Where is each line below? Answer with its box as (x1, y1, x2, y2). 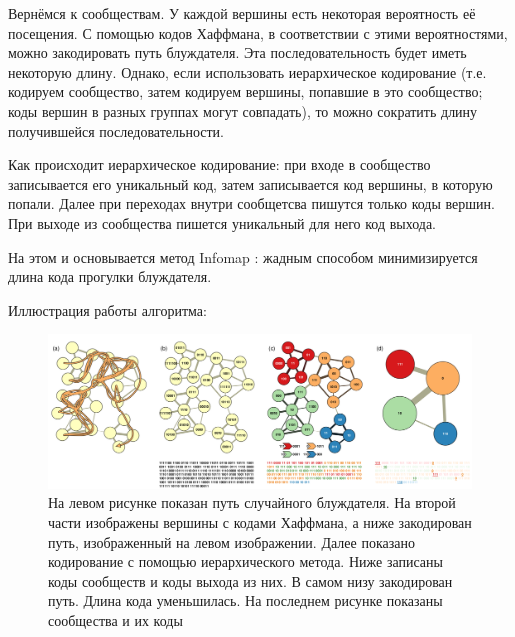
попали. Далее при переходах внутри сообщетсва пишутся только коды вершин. (8, 193, 495, 214)
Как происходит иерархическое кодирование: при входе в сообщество (8, 154, 431, 175)
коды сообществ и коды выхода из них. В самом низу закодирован (48, 570, 453, 591)
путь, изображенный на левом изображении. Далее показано (48, 531, 415, 552)
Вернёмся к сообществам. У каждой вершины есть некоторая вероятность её (8, 3, 476, 23)
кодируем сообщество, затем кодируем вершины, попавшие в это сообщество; (8, 81, 483, 102)
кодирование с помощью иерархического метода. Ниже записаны (48, 551, 443, 572)
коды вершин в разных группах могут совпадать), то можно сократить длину (8, 100, 478, 121)
